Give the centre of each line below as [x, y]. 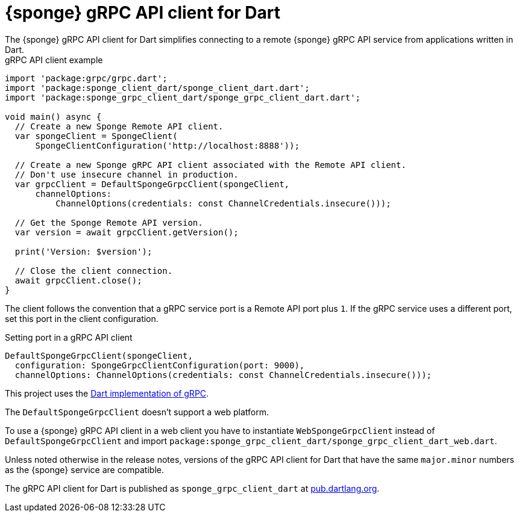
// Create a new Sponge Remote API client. [119, 126]
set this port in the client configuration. [82, 318]
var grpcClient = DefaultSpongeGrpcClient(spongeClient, [152, 184]
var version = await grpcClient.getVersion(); [127, 232]
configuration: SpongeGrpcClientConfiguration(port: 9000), [160, 365]
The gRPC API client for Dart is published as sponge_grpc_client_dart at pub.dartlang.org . [192, 488]
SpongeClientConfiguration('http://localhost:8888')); [167, 145]
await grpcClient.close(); [78, 280]
